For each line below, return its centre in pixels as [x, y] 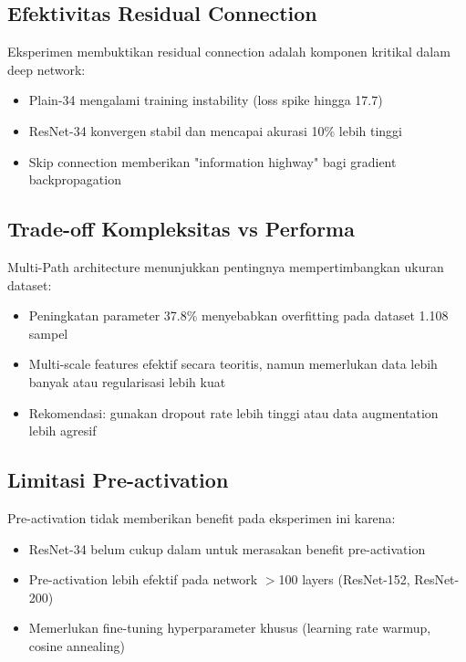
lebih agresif [62, 431]
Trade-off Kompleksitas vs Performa [181, 229]
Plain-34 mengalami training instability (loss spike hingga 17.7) [206, 100]
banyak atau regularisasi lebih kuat [127, 381]
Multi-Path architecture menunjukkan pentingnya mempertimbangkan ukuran [226, 266]
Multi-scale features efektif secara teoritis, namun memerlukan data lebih [233, 364]
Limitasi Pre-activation [118, 480]
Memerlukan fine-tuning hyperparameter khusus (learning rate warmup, [230, 628]
